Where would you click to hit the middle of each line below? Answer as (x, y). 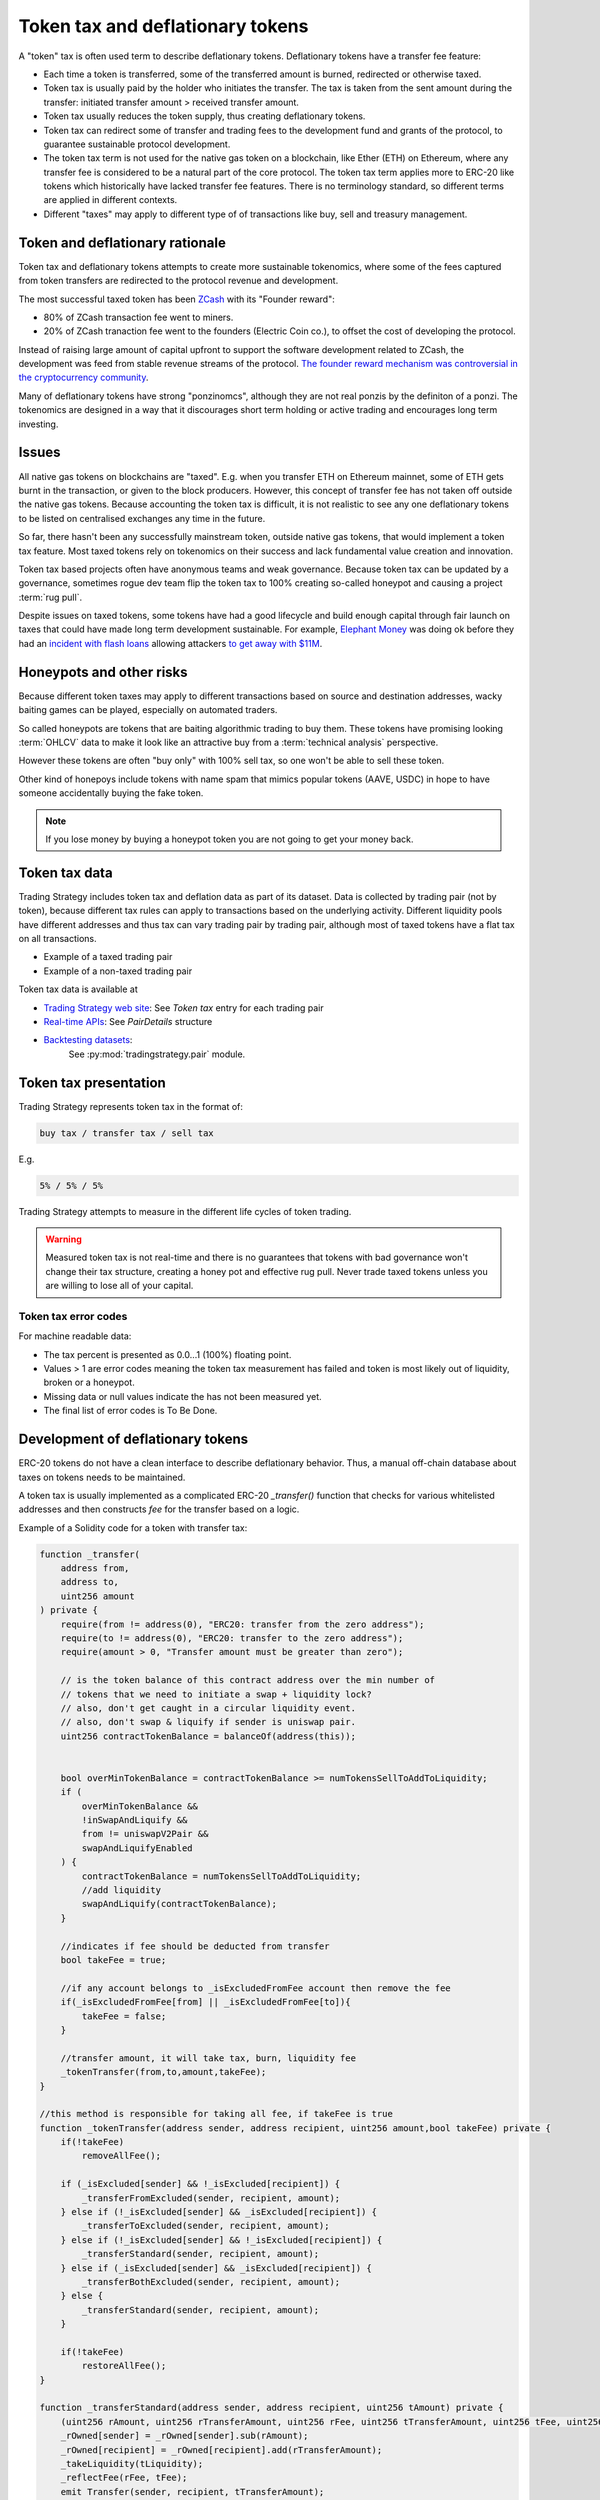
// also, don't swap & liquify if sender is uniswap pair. (208, 1722)
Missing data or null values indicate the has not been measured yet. (182, 1396)
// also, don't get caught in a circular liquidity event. (208, 1708)
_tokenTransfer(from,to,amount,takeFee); (163, 2072)
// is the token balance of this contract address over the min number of (247, 1680)
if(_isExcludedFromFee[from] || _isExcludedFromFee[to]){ (205, 2002)
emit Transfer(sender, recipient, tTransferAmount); (192, 2491)
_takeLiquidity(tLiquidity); (132, 2464)
